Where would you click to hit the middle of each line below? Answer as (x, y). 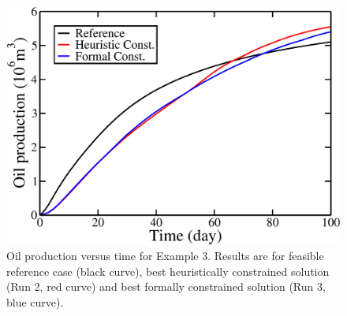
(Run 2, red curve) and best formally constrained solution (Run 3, (166, 286)
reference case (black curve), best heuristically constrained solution (168, 271)
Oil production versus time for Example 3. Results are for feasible (165, 256)
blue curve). (35, 302)
